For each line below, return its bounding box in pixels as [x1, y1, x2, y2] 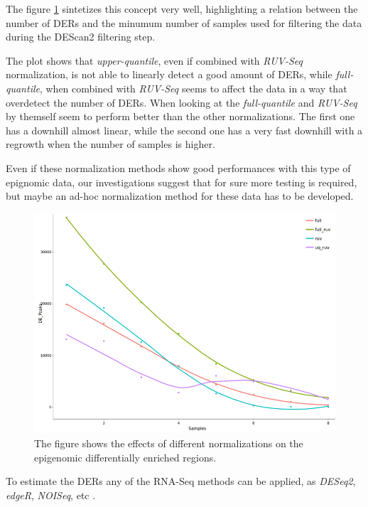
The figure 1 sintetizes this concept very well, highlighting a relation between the [6, 1, 358, 16]
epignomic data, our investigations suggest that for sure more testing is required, [6, 174, 357, 189]
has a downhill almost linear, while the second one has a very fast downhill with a [6, 122, 363, 137]
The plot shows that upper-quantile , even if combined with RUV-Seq [6, 53, 303, 68]
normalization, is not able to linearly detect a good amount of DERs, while [6, 67, 332, 82]
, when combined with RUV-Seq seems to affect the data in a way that [39, 80, 347, 95]
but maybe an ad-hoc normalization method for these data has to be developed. [6, 188, 354, 203]
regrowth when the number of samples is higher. [6, 137, 215, 151]
